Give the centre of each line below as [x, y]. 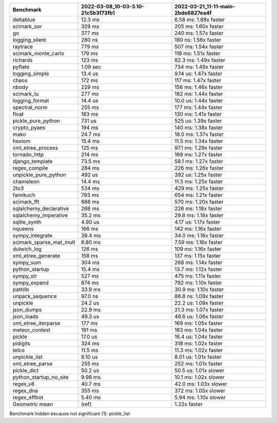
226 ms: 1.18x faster [199, 208]
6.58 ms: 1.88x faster [200, 20]
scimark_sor [27, 26]
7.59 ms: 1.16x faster [199, 242]
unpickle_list [28, 357]
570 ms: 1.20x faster [199, 202]
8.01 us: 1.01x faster [198, 357]
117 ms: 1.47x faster [198, 80]
